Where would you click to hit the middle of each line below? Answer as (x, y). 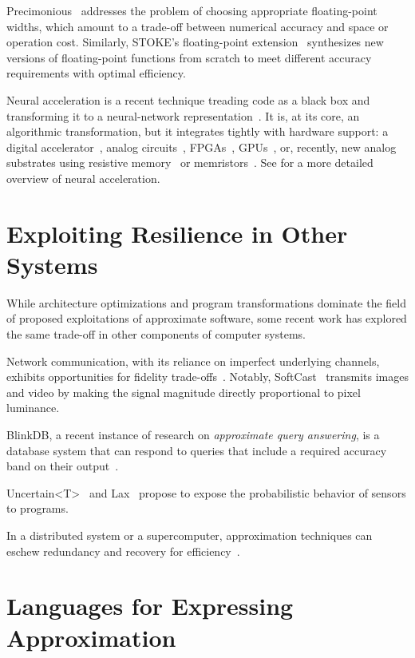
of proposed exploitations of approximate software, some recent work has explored (207, 318)
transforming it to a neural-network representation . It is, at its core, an (183, 115)
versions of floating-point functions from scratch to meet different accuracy (189, 57)
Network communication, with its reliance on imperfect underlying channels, (193, 361)
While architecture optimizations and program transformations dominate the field (207, 302)
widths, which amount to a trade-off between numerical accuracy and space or (198, 26)
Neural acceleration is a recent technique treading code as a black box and (188, 99)
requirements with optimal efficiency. (96, 73)
